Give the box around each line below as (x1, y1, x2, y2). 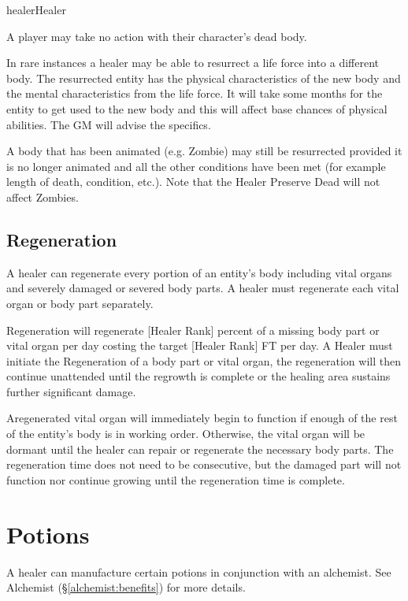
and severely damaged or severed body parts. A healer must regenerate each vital (6, 280, 399, 296)
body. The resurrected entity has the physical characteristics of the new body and (6, 69, 401, 86)
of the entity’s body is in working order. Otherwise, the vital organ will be (6, 425, 365, 442)
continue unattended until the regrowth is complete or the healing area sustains (6, 368, 391, 384)
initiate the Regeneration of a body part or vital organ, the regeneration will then (6, 352, 401, 369)
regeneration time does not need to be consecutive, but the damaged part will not (6, 456, 402, 473)
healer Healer (6, 2, 66, 17)
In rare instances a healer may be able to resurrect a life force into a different (6, 54, 379, 71)
